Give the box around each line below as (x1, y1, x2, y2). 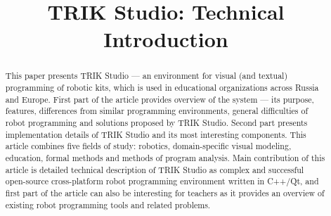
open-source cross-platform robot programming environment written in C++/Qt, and (5, 175, 319, 187)
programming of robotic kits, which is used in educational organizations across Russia (5, 82, 319, 94)
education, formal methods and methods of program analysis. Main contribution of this (5, 151, 325, 163)
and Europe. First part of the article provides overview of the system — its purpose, (5, 93, 314, 105)
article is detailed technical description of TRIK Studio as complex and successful (5, 163, 304, 175)
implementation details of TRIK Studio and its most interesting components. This (5, 128, 306, 140)
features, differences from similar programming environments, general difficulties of (5, 105, 309, 117)
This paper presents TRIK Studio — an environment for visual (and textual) (5, 70, 288, 82)
